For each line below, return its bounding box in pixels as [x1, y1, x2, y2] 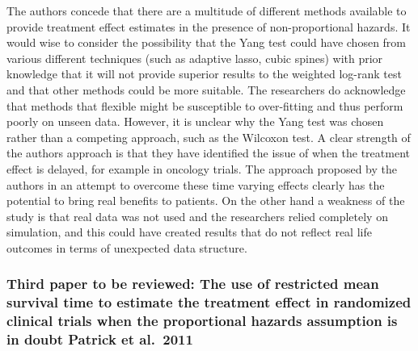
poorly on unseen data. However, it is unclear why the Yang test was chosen [6, 113, 384, 130]
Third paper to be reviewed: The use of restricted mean [6, 274, 379, 294]
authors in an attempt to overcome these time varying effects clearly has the [6, 176, 385, 193]
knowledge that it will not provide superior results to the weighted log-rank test [6, 65, 402, 82]
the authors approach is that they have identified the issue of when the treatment [6, 144, 410, 161]
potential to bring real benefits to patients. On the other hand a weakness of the [6, 192, 405, 209]
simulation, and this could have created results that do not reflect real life [6, 224, 372, 240]
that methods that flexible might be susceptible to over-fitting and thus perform [6, 97, 403, 114]
